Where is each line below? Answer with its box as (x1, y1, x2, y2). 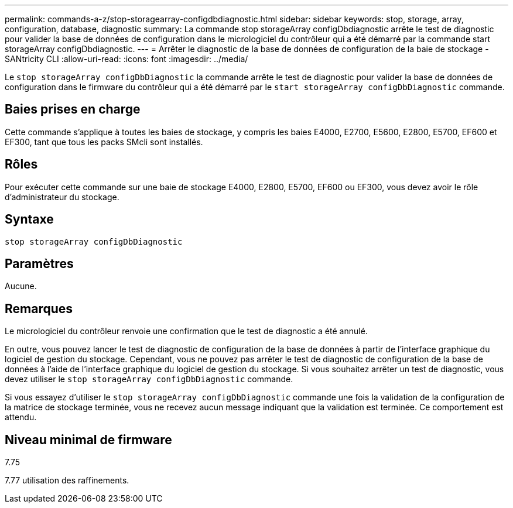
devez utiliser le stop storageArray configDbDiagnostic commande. (5, 374, 293, 385)
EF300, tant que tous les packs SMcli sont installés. (5, 136, 203, 147)
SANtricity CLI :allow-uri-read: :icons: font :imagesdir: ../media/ (5, 54, 248, 64)
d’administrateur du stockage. (5, 191, 119, 202)
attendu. (5, 412, 37, 423)
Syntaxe (5, 212, 54, 227)
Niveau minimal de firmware (5, 432, 172, 447)
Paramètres (5, 256, 74, 271)
